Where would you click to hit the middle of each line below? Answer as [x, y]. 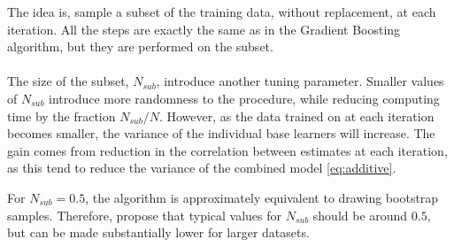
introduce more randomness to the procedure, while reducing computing [244, 98]
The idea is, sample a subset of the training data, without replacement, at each [222, 12]
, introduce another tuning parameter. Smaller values [300, 81]
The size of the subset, [68, 81]
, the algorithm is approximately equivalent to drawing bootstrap [262, 197]
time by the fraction [62, 116]
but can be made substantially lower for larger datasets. [158, 232]
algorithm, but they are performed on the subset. [140, 46]
